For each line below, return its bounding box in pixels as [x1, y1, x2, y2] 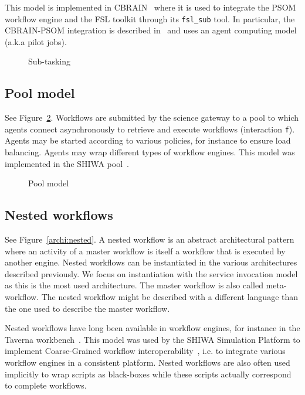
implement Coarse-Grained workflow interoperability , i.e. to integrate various [5, 345, 286, 357]
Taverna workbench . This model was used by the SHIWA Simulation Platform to [5, 333, 300, 345]
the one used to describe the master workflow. [5, 302, 170, 314]
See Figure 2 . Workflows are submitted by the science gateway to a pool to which [5, 111, 299, 124]
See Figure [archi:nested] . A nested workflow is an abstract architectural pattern [5, 233, 294, 246]
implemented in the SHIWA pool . [5, 157, 129, 169]
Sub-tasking [28, 55, 71, 67]
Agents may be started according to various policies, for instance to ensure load [5, 134, 291, 147]
